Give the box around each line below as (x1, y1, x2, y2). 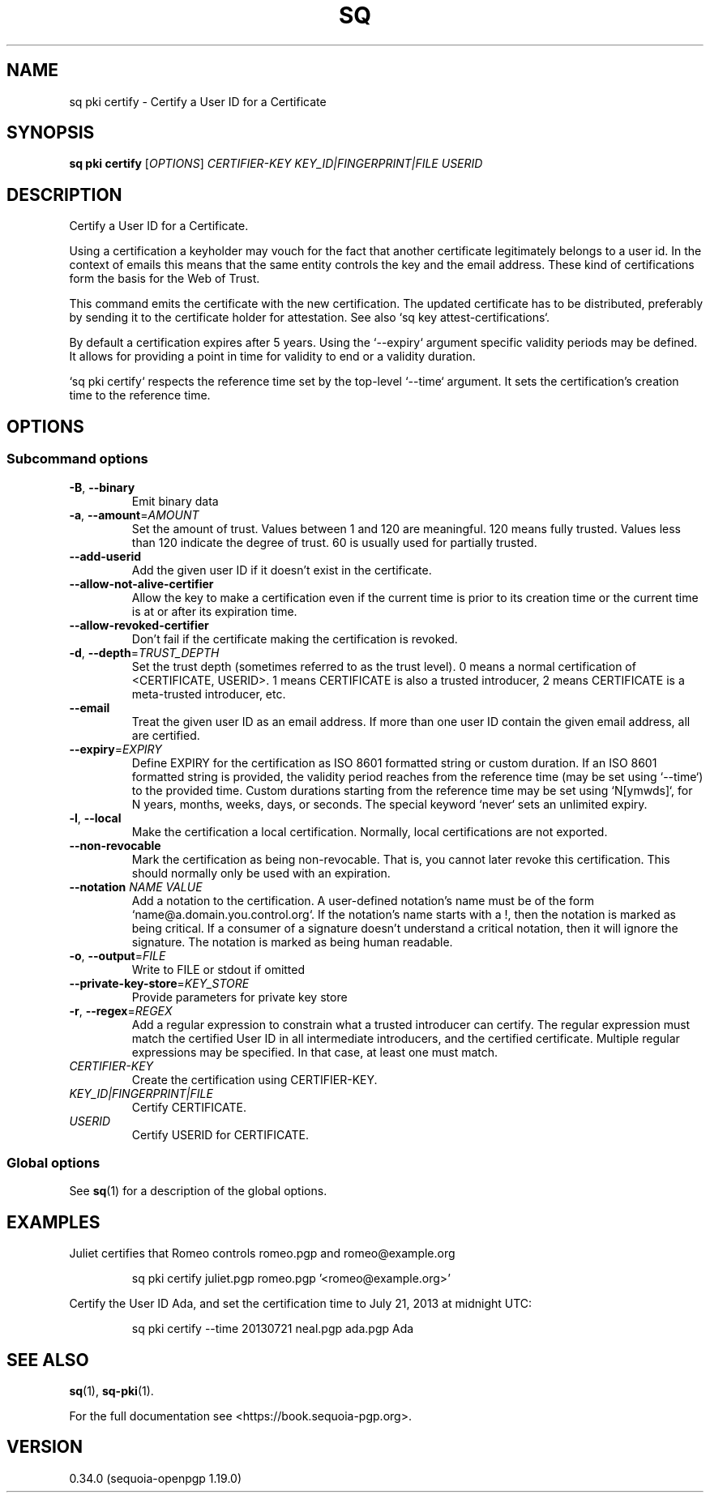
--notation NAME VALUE (69, 879, 203, 894)
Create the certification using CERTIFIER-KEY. (131, 1072, 378, 1087)
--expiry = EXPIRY (69, 741, 162, 756)
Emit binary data (131, 493, 219, 508)
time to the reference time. (69, 388, 211, 403)
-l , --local (69, 810, 122, 825)
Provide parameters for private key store (131, 989, 348, 1004)
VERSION (6, 1437, 83, 1458)
